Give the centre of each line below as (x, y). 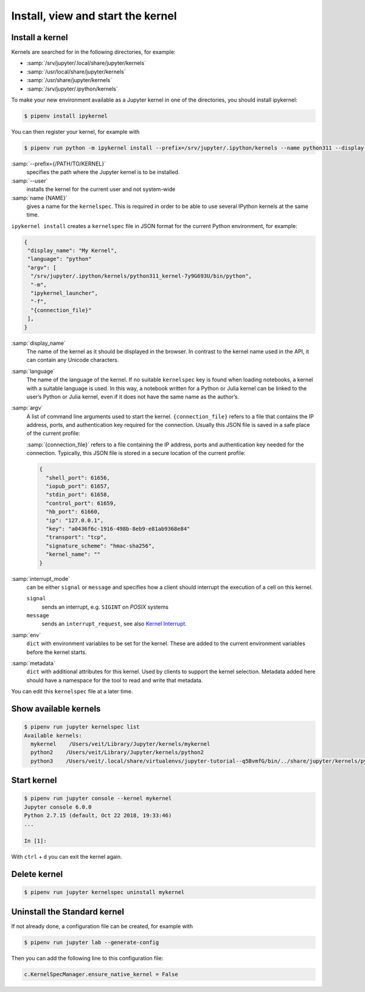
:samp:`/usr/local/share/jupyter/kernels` (76, 71)
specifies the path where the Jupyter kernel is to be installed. (103, 172)
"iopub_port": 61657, (78, 486)
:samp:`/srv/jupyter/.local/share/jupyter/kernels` (86, 63)
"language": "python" (60, 259)
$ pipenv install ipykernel (66, 116)
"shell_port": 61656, (78, 478)
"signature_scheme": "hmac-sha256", (100, 546)
